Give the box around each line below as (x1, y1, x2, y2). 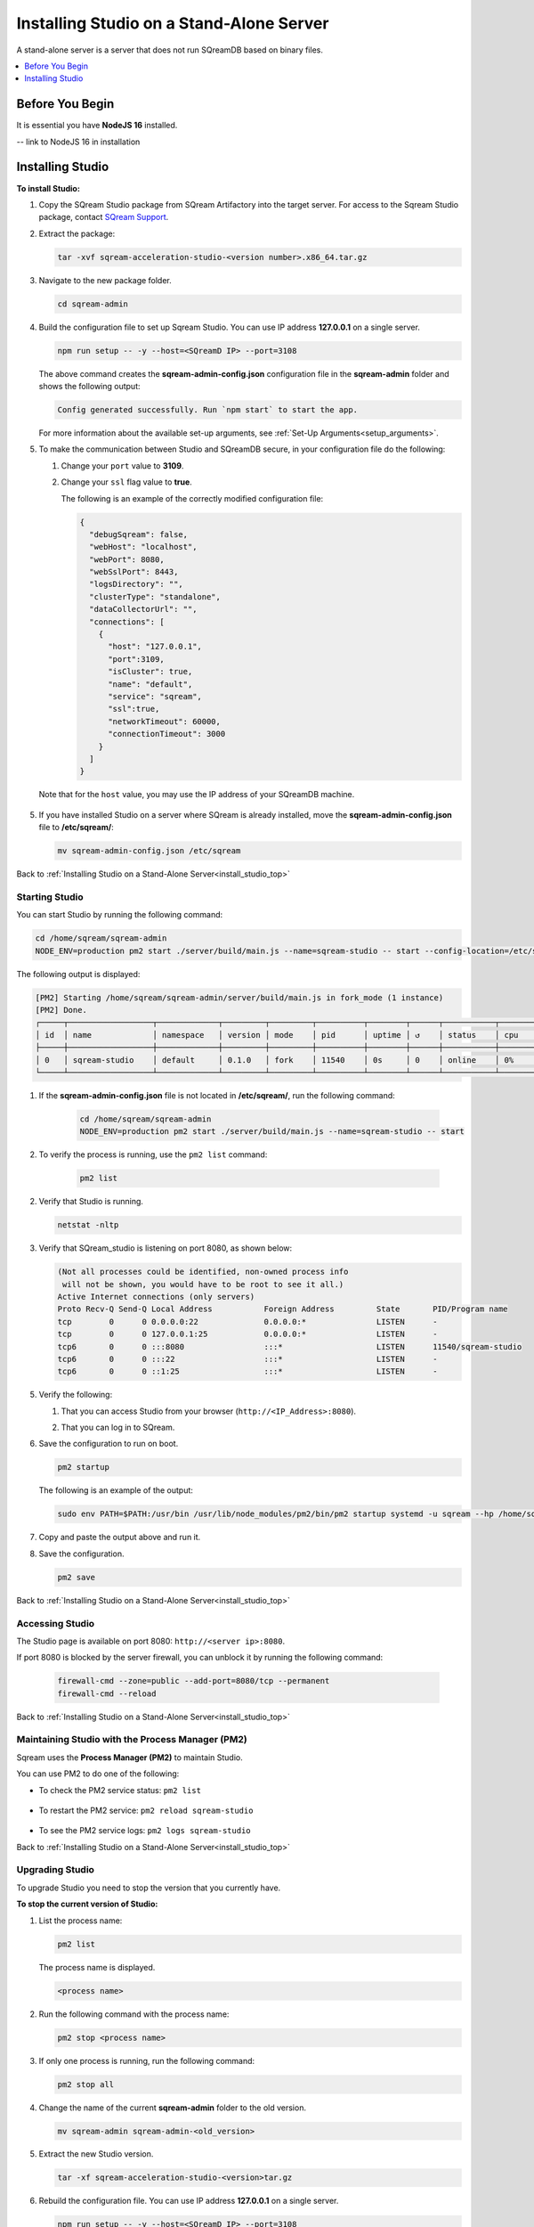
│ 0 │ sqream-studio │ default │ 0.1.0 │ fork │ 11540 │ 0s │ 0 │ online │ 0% (35, 1055, 514, 1065)
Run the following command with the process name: (38, 2009, 230, 2019)
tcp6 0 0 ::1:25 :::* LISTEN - (57, 1366, 438, 1376)
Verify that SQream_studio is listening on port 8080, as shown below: (38, 1243, 293, 1253)
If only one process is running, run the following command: (38, 2055, 255, 2066)
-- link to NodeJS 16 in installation (16, 136, 141, 147)
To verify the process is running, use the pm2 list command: (38, 1149, 268, 1160)
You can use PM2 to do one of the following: (16, 1768, 180, 1779)
